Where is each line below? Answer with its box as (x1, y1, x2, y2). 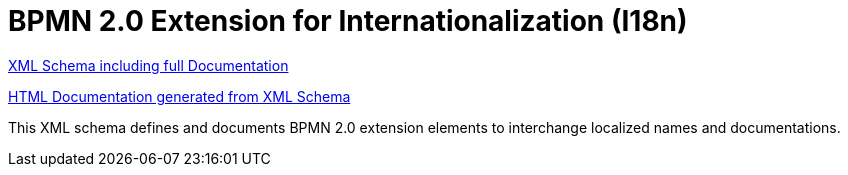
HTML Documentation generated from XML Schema (8, 87, 351, 105)
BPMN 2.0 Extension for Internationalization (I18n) (8, 4, 688, 38)
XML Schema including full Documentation (8, 56, 289, 74)
